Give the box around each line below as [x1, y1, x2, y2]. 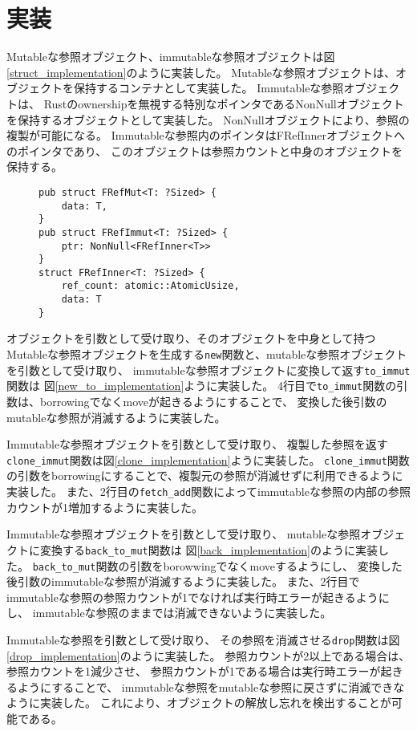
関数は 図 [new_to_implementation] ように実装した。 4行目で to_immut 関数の [6, 377, 397, 394]
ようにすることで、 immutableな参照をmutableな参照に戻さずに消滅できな [17, 678, 405, 695]
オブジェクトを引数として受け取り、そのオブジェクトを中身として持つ [6, 330, 376, 347]
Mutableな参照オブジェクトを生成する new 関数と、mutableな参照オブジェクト [6, 346, 407, 363]
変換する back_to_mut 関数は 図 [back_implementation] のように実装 [39, 541, 378, 558]
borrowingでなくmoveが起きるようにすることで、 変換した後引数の [39, 393, 387, 409]
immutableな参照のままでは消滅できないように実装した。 [32, 604, 332, 621]
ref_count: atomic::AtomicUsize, [61, 280, 240, 292]
